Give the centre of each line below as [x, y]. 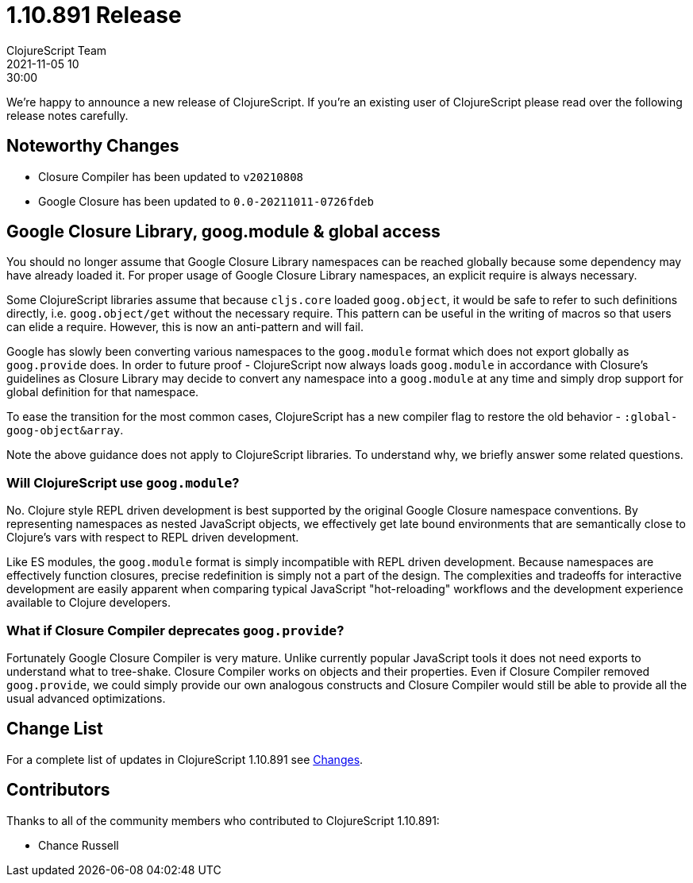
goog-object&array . [65, 430]
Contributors [58, 790]
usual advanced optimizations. [86, 698]
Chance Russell [79, 845]
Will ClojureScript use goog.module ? [123, 482]
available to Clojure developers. [89, 603]
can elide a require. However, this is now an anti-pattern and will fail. [185, 327]
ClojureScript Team [57, 50]
